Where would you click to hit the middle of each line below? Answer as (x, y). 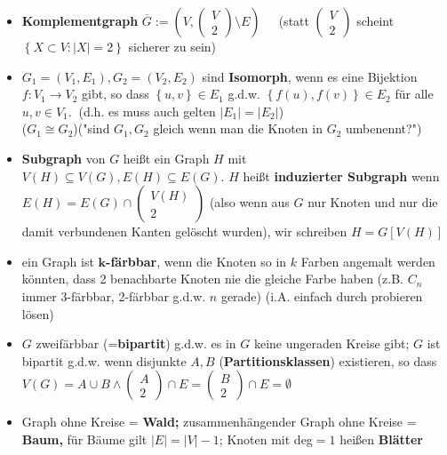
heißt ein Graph (166, 158)
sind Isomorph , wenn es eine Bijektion (310, 76)
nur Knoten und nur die (373, 202)
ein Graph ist (58, 261)
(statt (294, 20)
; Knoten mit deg (266, 439)
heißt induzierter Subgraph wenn (341, 176)
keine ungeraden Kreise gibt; (331, 343)
